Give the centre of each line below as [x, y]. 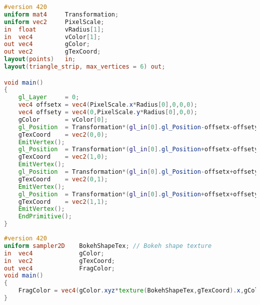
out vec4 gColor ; [47, 44]
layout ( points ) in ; [40, 59]
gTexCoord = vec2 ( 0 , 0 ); [63, 134]
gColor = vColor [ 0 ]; [63, 119]
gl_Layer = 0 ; [49, 97]
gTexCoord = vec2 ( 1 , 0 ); [63, 157]
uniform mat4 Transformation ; [61, 14]
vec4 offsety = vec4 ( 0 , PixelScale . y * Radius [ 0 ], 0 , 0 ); [108, 112]
